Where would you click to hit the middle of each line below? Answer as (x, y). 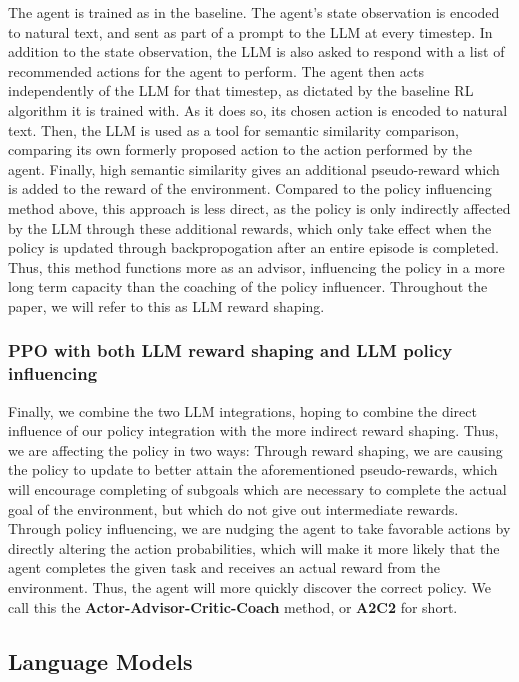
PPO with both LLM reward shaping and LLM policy (230, 350)
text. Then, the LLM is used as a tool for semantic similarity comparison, (233, 129)
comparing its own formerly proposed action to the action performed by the (240, 149)
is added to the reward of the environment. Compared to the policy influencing (250, 188)
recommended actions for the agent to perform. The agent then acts (216, 70)
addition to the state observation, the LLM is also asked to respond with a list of (256, 51)
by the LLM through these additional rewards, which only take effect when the (250, 227)
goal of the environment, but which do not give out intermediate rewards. (233, 508)
